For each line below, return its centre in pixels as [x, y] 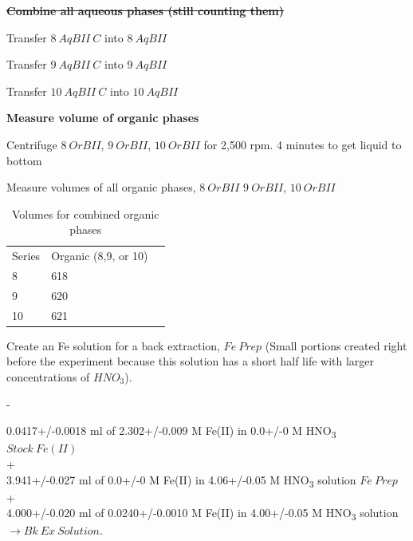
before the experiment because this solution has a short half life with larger [191, 361]
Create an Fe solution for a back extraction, [113, 345]
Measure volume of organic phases [103, 118]
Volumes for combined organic [86, 213]
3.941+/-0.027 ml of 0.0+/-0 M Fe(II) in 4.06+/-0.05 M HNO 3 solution [181, 480]
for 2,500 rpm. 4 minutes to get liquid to [303, 144]
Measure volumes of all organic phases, [101, 187]
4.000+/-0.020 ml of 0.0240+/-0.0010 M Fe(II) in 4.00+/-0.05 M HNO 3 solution [203, 514]
